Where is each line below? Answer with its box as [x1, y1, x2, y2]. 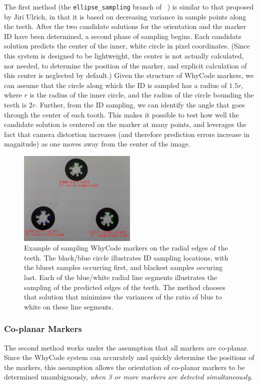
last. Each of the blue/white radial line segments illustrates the [24, 271, 217, 282]
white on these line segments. [24, 301, 113, 311]
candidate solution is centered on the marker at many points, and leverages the [4, 119, 246, 129]
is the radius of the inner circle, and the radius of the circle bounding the [29, 89, 254, 100]
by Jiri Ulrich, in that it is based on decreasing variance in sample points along [4, 11, 246, 21]
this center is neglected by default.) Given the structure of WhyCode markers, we [4, 70, 254, 80]
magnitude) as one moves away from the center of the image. [4, 138, 190, 149]
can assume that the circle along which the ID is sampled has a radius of [4, 79, 227, 90]
